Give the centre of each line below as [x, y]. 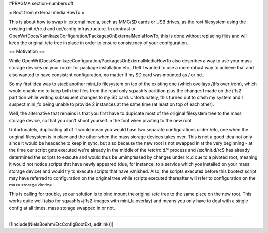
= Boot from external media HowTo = [47, 13]
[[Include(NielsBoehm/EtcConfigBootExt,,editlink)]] [61, 224]
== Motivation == [27, 51]
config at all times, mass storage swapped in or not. [62, 208]
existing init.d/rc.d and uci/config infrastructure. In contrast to [72, 29]
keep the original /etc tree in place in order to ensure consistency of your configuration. [99, 43]
